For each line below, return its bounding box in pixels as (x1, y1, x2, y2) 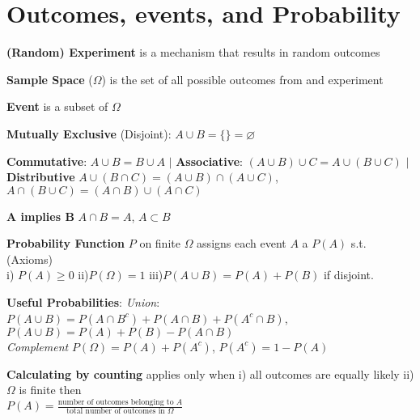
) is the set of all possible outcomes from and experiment (101, 70, 384, 87)
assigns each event (197, 235, 286, 252)
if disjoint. (323, 266, 374, 283)
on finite (139, 235, 180, 252)
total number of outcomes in (66, 407, 165, 416)
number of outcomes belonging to (57, 397, 174, 406)
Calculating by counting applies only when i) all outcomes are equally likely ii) (6, 365, 414, 382)
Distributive (6, 168, 75, 185)
